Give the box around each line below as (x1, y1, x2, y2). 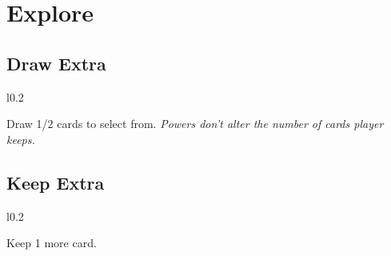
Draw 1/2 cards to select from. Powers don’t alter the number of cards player (6, 115, 384, 132)
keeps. (6, 130, 35, 147)
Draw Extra (6, 50, 106, 75)
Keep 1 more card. (6, 234, 97, 251)
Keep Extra (6, 170, 105, 194)
